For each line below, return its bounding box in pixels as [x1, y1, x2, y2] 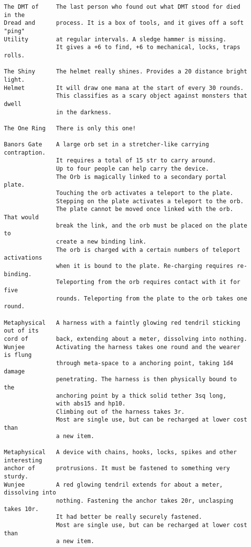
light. [4, 76, 25, 83]
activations [4, 254, 42, 262]
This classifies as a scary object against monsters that [56, 92, 248, 100]
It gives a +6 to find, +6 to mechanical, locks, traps [56, 44, 240, 51]
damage [4, 368, 25, 375]
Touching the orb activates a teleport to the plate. [56, 190, 234, 197]
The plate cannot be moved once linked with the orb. [56, 206, 234, 213]
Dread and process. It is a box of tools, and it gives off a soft [4, 19, 244, 27]
